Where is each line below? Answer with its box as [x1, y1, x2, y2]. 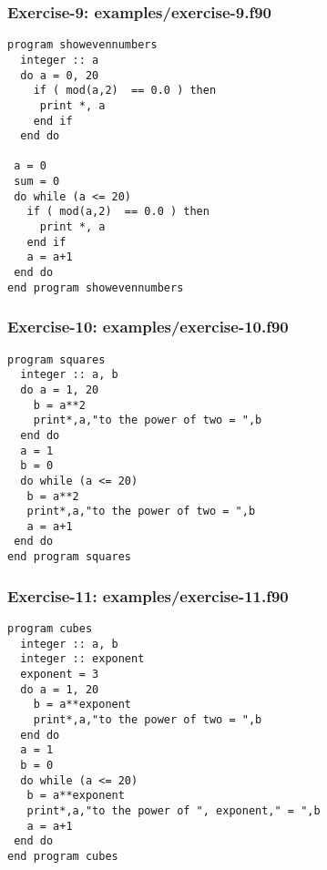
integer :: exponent [20, 652, 145, 666]
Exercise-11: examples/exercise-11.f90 [7, 584, 289, 607]
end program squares [7, 550, 132, 564]
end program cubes [7, 849, 118, 863]
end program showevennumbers [7, 281, 184, 294]
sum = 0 [14, 175, 60, 189]
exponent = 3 [20, 667, 99, 681]
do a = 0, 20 [20, 68, 99, 82]
